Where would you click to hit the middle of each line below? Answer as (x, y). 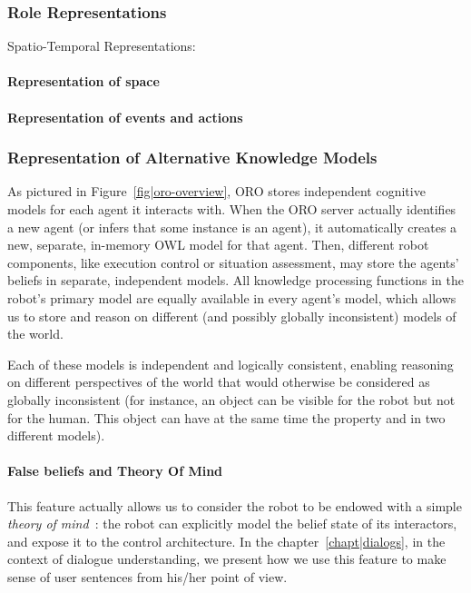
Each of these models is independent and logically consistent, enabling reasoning (231, 364)
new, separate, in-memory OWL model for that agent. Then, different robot (218, 245)
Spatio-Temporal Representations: (102, 46)
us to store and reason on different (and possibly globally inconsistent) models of (232, 316)
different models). (56, 435)
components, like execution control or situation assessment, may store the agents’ (233, 262)
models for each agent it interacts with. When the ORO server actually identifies (232, 209)
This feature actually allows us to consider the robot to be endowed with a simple (235, 505)
